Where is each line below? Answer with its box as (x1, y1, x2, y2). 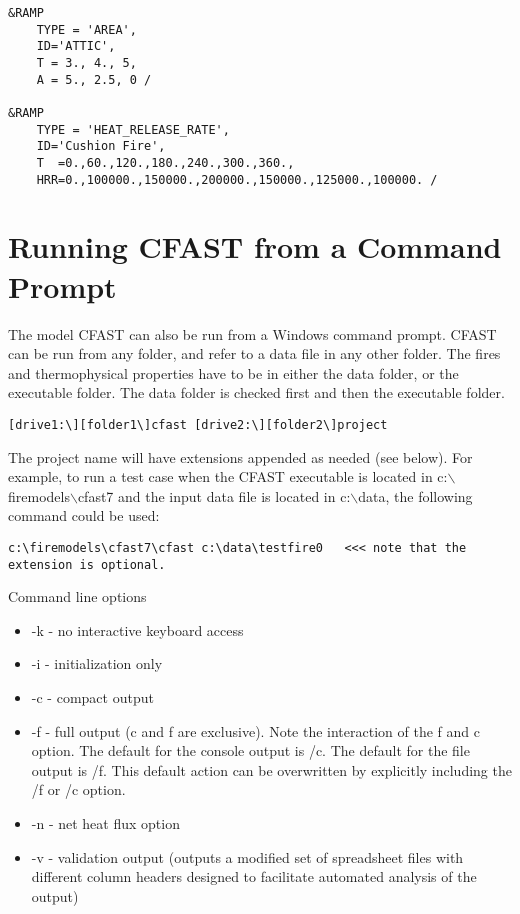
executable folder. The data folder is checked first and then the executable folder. (8, 382, 505, 403)
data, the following (358, 485, 473, 506)
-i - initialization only (31, 653, 163, 674)
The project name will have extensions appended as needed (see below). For (8, 446, 473, 467)
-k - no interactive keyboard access (31, 619, 244, 640)
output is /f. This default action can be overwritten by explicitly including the (31, 759, 512, 780)
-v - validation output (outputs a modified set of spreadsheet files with (31, 846, 464, 867)
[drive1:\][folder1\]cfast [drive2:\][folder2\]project (8, 417, 388, 432)
